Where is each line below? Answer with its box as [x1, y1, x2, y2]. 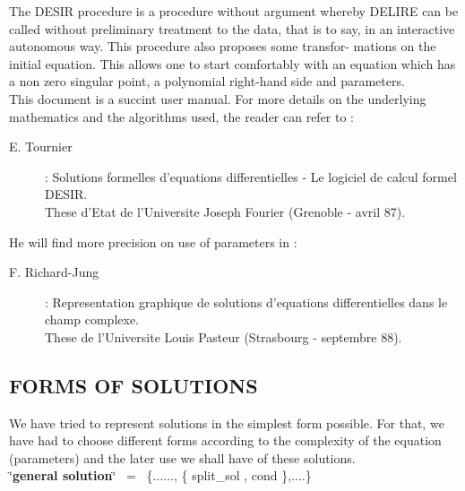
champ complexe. [45, 310, 139, 329]
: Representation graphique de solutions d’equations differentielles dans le [45, 292, 448, 311]
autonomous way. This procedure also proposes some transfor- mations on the [9, 37, 436, 56]
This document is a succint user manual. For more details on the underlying [9, 89, 426, 108]
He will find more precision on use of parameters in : [9, 232, 297, 251]
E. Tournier [9, 137, 73, 156]
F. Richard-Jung [9, 263, 99, 281]
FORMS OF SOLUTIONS [9, 371, 258, 399]
